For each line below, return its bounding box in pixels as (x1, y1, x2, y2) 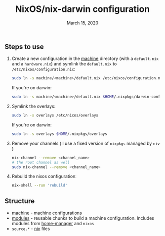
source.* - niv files (11, 226, 50, 232)
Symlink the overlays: (11, 103, 56, 110)
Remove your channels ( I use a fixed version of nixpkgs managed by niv (11, 140, 160, 146)
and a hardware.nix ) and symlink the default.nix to (11, 61, 117, 67)
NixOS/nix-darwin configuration (15, 3, 150, 15)
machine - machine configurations (11, 210, 82, 216)
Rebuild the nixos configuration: (11, 174, 77, 179)
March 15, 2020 (66, 20, 99, 26)
